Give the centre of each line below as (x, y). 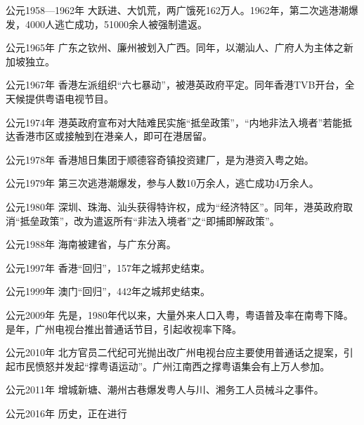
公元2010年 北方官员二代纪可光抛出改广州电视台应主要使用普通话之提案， (175, 352)
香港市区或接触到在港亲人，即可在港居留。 (113, 136)
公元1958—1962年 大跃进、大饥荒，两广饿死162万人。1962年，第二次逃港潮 (177, 10)
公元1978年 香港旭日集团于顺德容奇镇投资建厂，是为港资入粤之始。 (160, 159)
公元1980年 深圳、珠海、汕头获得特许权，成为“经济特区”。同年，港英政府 (174, 206)
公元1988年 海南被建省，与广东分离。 (91, 244)
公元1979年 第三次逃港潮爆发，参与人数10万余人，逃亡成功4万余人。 (162, 183)
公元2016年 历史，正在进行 (66, 413)
